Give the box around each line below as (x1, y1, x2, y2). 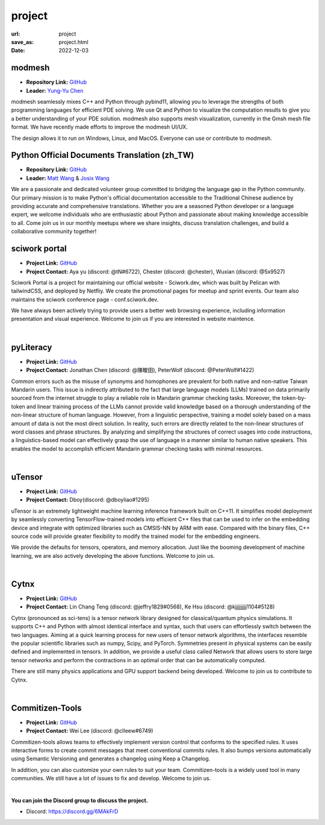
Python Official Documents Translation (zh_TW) (11, 150, 194, 160)
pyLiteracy (11, 342, 52, 352)
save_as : (11, 38, 34, 45)
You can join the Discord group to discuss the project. (11, 797, 149, 804)
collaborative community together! (11, 228, 97, 235)
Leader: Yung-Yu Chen (26, 87, 84, 94)
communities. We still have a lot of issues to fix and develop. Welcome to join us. (11, 775, 211, 782)
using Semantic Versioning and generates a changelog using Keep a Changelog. (11, 755, 211, 762)
